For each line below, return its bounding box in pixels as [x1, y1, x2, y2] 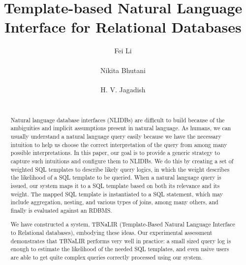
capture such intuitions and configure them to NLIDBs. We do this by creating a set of [10, 156, 234, 165]
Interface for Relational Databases [4, 17, 242, 37]
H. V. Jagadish [100, 84, 146, 94]
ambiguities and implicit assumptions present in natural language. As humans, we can [10, 124, 231, 132]
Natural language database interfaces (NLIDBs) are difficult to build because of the [10, 115, 225, 124]
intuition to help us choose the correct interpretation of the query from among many [10, 140, 227, 149]
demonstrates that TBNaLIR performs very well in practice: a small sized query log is [10, 236, 231, 245]
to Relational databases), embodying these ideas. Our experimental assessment [10, 228, 213, 237]
